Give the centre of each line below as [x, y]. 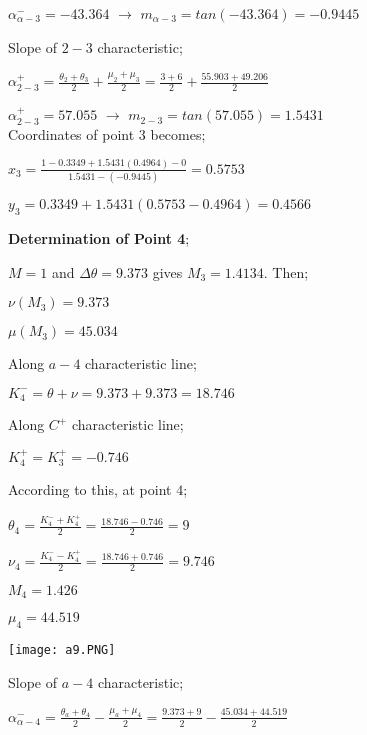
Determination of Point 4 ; [99, 237]
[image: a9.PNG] [62, 650]
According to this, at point [90, 489]
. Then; [286, 271]
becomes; [178, 133]
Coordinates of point [71, 133]
